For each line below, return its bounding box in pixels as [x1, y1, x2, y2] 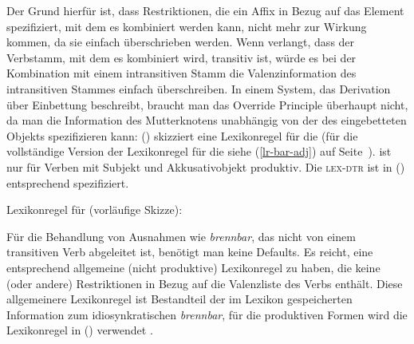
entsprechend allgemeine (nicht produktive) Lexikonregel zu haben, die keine [6, 259, 380, 275]
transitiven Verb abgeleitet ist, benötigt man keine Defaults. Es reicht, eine [6, 243, 373, 260]
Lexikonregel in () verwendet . [6, 322, 153, 338]
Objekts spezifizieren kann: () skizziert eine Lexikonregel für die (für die [6, 127, 358, 144]
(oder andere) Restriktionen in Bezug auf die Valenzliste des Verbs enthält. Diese [6, 275, 403, 291]
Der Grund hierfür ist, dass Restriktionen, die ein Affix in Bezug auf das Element [6, 2, 404, 18]
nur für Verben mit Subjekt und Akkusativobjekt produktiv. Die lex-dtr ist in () [6, 158, 405, 175]
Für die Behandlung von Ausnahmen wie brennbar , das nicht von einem [6, 227, 356, 244]
